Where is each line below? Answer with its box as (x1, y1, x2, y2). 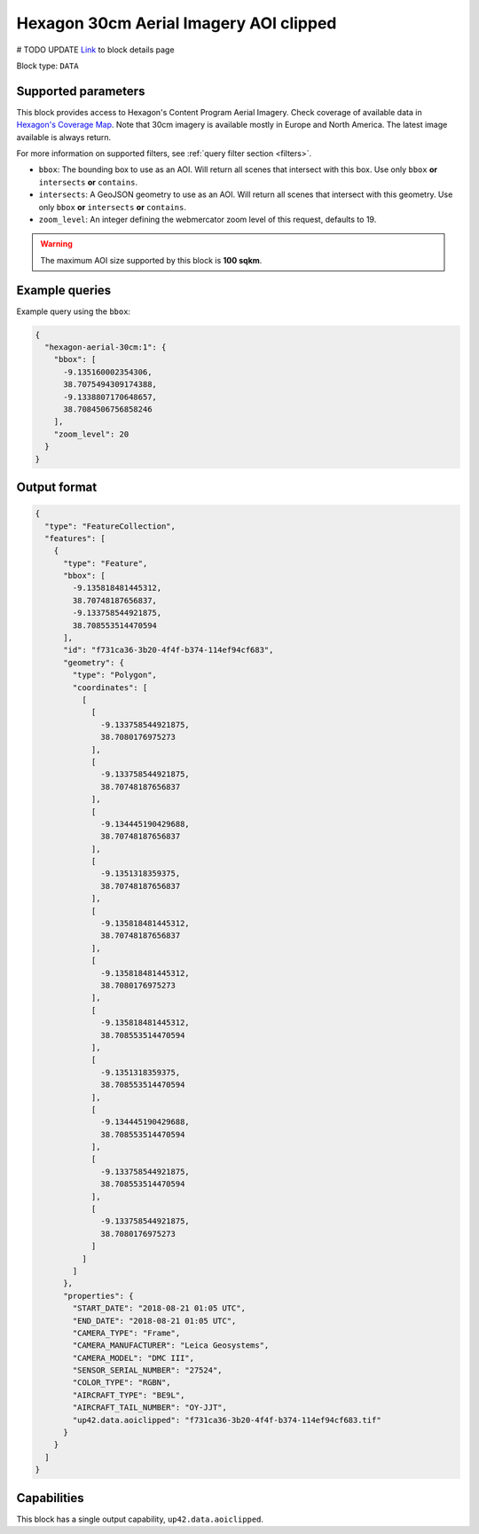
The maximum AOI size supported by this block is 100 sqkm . (40, 255, 263, 265)
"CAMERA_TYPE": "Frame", (72, 1327, 181, 1338)
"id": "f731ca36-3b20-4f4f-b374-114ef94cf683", (63, 645, 274, 656)
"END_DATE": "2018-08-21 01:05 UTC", (72, 1316, 237, 1326)
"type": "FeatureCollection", (44, 521, 177, 531)
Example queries (16, 282, 112, 297)
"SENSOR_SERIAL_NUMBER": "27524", (72, 1365, 223, 1375)
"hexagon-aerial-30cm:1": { (44, 342, 167, 352)
